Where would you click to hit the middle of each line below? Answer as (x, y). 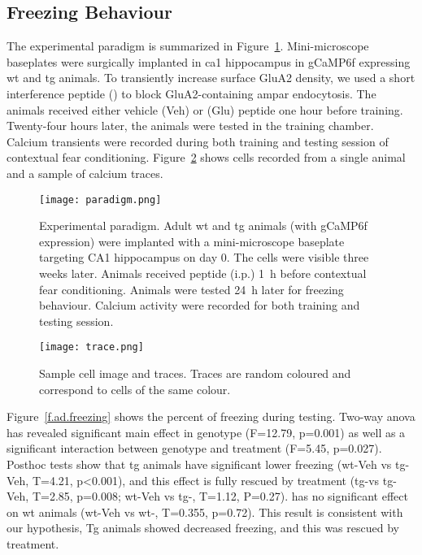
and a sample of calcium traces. (85, 173)
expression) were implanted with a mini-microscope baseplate (192, 241)
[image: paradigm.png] (100, 199)
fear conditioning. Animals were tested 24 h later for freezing (191, 289)
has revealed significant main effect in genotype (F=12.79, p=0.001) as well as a (206, 432)
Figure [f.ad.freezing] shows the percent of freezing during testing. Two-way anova (211, 416)
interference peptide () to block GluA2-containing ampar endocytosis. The (191, 93)
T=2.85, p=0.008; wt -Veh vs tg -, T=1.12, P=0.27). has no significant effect (220, 496)
